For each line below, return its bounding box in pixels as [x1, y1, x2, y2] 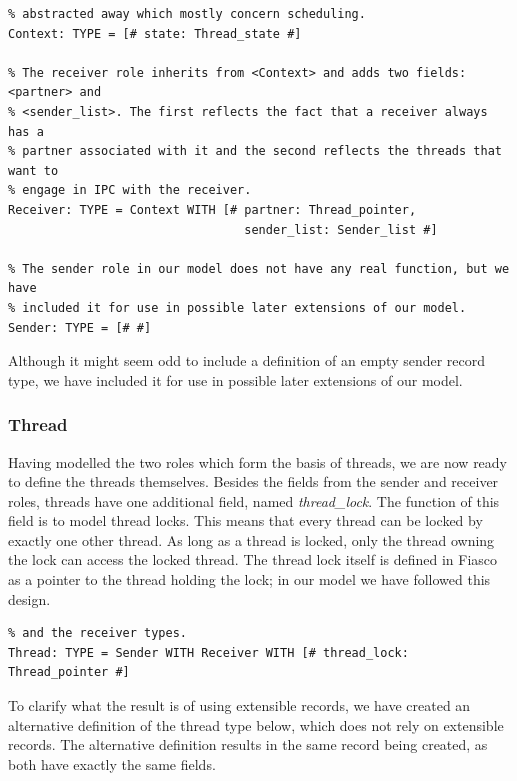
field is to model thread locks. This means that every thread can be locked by [8, 510, 483, 531]
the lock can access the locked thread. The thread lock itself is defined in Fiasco [8, 549, 498, 570]
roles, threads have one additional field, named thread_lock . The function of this [8, 490, 500, 511]
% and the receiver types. [8, 626, 187, 641]
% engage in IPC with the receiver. [8, 183, 252, 198]
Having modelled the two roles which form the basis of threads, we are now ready [8, 451, 508, 472]
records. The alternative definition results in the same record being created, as [8, 734, 488, 755]
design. [8, 588, 51, 609]
